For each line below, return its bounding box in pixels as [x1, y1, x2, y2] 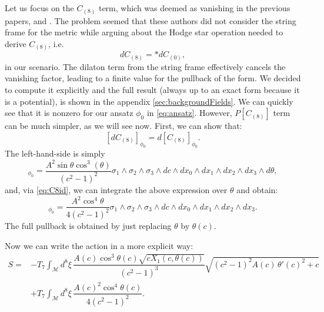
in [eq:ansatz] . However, [146, 107, 232, 119]
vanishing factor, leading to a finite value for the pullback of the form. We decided [5, 72, 301, 84]
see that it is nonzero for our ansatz [5, 107, 133, 119]
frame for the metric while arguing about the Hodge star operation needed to [5, 26, 283, 38]
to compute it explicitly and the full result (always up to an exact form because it [5, 83, 300, 95]
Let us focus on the [5, 2, 74, 14]
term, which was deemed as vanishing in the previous [98, 2, 290, 14]
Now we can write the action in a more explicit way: [5, 240, 193, 252]
